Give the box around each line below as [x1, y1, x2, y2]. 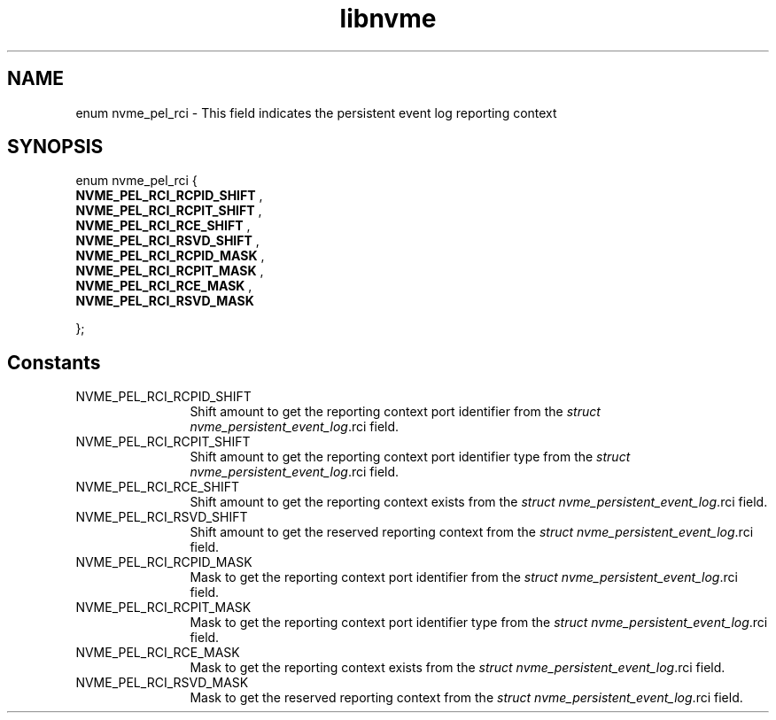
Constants [7, 351, 101, 374]
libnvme [339, 4, 437, 34]
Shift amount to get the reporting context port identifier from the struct [190, 404, 601, 420]
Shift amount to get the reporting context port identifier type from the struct [190, 449, 631, 465]
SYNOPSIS [7, 135, 104, 159]
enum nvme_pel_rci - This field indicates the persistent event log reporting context [75, 105, 557, 120]
